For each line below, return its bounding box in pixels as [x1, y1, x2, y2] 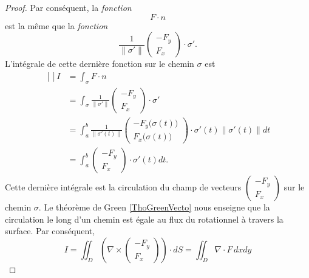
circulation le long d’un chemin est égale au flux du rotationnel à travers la [5, 212, 284, 225]
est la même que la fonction [5, 19, 108, 32]
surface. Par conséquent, [5, 224, 95, 237]
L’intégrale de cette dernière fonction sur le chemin [5, 57, 194, 70]
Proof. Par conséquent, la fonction [5, 1, 132, 13]
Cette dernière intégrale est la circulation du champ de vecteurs [5, 181, 242, 193]
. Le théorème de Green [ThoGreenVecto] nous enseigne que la [38, 201, 270, 214]
